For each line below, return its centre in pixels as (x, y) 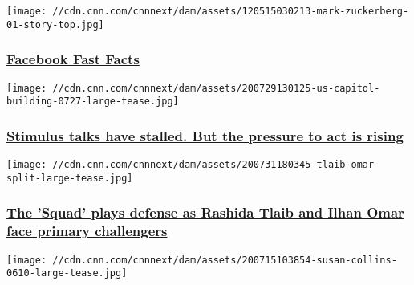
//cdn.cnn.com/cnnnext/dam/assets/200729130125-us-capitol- (216, 88)
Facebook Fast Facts (73, 59)
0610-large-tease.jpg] (67, 273)
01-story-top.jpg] (55, 24)
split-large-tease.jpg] (70, 178)
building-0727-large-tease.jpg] (93, 102)
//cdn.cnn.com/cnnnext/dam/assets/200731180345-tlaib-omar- (216, 165)
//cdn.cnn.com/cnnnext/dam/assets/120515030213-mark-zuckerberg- (231, 11)
